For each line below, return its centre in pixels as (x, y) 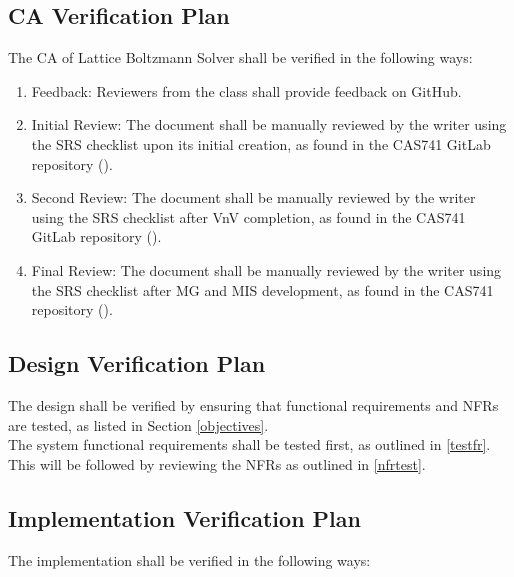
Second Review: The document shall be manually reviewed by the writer (253, 197)
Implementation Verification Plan (184, 517)
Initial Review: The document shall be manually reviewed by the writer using (269, 124)
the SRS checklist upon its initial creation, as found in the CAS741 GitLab (261, 143)
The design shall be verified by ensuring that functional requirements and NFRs (253, 404)
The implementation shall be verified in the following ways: (189, 559)
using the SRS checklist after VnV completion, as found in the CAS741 (248, 216)
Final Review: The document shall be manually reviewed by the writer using (266, 269)
